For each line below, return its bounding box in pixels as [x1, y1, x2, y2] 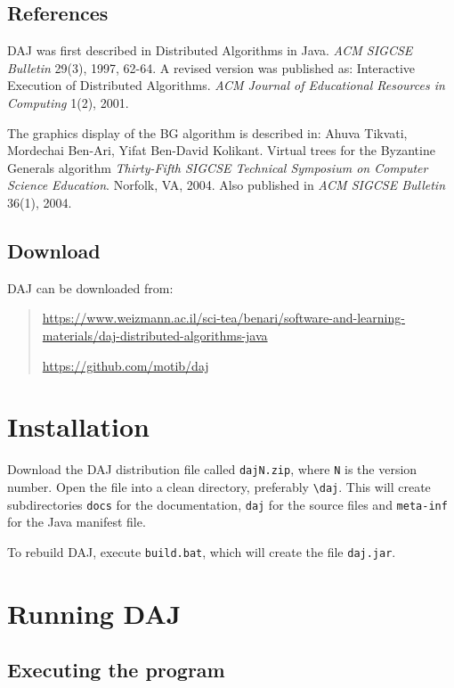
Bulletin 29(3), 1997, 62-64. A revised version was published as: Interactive [7, 58, 416, 77]
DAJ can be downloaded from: [7, 278, 174, 297]
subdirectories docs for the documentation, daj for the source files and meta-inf [7, 495, 448, 513]
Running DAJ [7, 594, 182, 631]
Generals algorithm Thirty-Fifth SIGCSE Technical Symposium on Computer [7, 158, 428, 176]
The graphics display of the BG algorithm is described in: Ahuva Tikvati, [7, 123, 408, 142]
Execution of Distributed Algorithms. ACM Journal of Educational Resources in [7, 76, 445, 94]
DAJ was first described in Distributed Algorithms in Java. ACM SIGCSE [7, 41, 413, 60]
